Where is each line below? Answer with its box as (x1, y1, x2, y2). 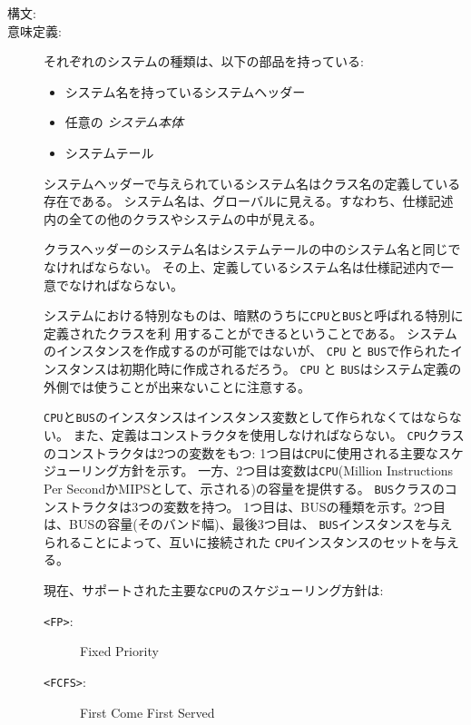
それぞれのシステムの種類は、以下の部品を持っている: (44, 52, 364, 71)
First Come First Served (80, 702, 215, 721)
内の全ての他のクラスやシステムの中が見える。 (44, 209, 322, 228)
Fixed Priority (80, 642, 159, 661)
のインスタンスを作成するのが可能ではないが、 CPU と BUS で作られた (44, 341, 451, 360)
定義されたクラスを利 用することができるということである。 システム (44, 323, 457, 342)
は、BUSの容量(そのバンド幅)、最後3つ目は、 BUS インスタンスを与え (44, 514, 453, 534)
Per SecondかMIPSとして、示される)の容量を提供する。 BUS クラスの (44, 478, 445, 497)
